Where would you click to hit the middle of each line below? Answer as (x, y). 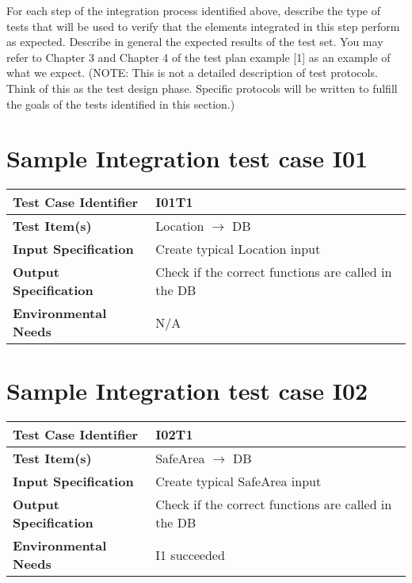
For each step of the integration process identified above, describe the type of (193, 10)
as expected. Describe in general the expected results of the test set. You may (195, 42)
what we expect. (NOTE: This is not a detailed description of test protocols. (192, 73)
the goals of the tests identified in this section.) (121, 104)
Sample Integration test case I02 (187, 391)
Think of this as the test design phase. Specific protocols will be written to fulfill (202, 88)
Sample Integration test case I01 (187, 158)
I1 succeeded (190, 554)
